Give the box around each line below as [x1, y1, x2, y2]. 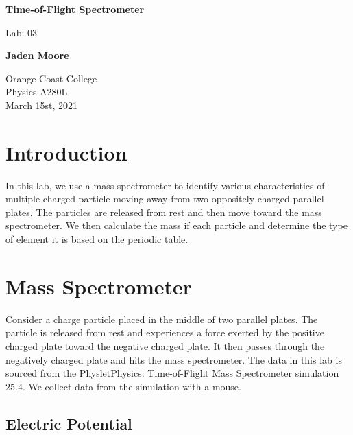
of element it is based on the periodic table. [5, 232, 188, 246]
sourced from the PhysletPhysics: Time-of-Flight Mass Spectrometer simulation [5, 366, 339, 380]
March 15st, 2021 [5, 97, 78, 112]
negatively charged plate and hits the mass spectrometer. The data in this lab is [5, 352, 342, 366]
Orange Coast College [5, 71, 97, 85]
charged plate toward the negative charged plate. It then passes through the [5, 338, 325, 353]
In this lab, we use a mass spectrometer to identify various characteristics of [5, 178, 325, 192]
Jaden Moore [5, 48, 69, 62]
